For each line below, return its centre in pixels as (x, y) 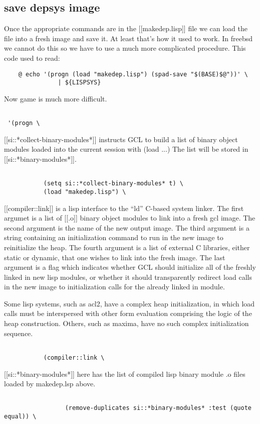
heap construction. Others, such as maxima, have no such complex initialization (126, 323)
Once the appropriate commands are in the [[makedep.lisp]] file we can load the (126, 28)
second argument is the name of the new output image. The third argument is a (127, 227)
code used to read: (32, 58)
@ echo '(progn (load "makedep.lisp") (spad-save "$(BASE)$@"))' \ (133, 74)
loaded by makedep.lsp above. (50, 384)
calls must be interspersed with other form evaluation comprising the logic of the (128, 313)
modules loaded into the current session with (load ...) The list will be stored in (126, 149)
